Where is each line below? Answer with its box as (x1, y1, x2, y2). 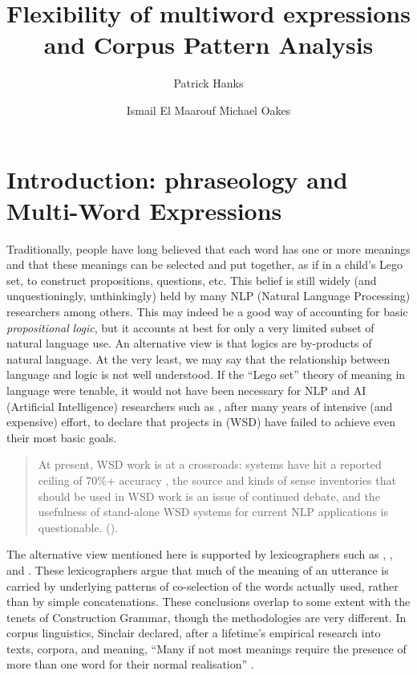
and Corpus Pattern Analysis (43, 28, 374, 61)
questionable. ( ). (38, 518, 119, 535)
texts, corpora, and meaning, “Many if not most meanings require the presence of (6, 640, 407, 657)
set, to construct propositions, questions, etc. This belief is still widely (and (6, 271, 377, 288)
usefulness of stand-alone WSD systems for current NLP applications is (38, 503, 388, 520)
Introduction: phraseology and (6, 162, 348, 195)
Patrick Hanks (173, 75, 244, 91)
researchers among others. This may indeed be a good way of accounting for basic (6, 303, 408, 319)
